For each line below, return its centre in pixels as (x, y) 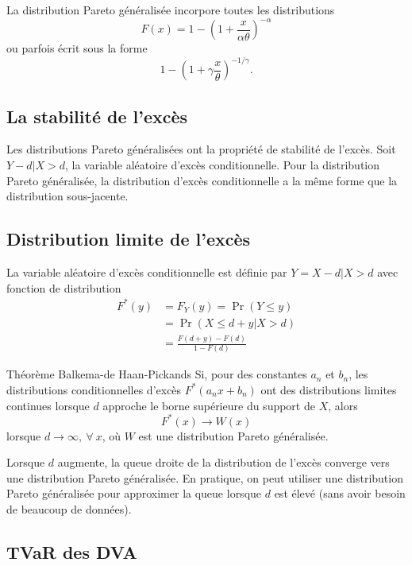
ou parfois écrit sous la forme (77, 48)
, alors (343, 405)
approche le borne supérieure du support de (209, 405)
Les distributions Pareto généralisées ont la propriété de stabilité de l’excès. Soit (201, 149)
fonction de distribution (64, 287)
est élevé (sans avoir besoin (340, 493)
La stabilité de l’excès (97, 116)
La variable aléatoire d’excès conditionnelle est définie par (147, 271)
